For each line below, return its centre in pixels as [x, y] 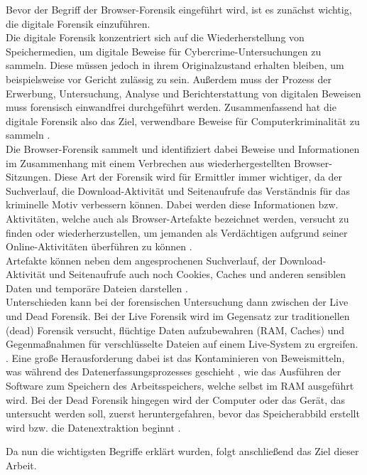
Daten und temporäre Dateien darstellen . [97, 288]
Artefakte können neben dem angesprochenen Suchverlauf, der [141, 260]
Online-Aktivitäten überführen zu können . [99, 246]
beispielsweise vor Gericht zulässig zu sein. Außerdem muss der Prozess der [169, 79]
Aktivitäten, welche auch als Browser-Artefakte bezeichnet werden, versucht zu [177, 218]
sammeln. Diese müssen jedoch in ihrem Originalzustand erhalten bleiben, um [175, 65]
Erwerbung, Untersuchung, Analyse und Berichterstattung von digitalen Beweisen [183, 93]
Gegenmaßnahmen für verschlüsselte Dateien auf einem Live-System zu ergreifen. [182, 344]
